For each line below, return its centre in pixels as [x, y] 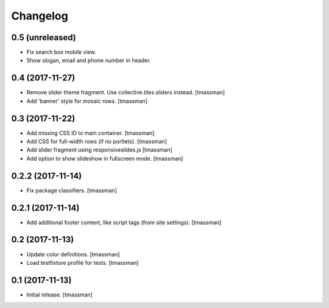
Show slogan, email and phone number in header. [89, 60]
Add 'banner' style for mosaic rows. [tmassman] [87, 101]
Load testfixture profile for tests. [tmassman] [83, 262]
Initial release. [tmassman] [59, 295]
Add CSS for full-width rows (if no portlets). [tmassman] [97, 142]
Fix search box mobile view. [62, 52]
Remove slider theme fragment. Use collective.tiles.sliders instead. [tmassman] [126, 93]
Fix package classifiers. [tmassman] [72, 190]
